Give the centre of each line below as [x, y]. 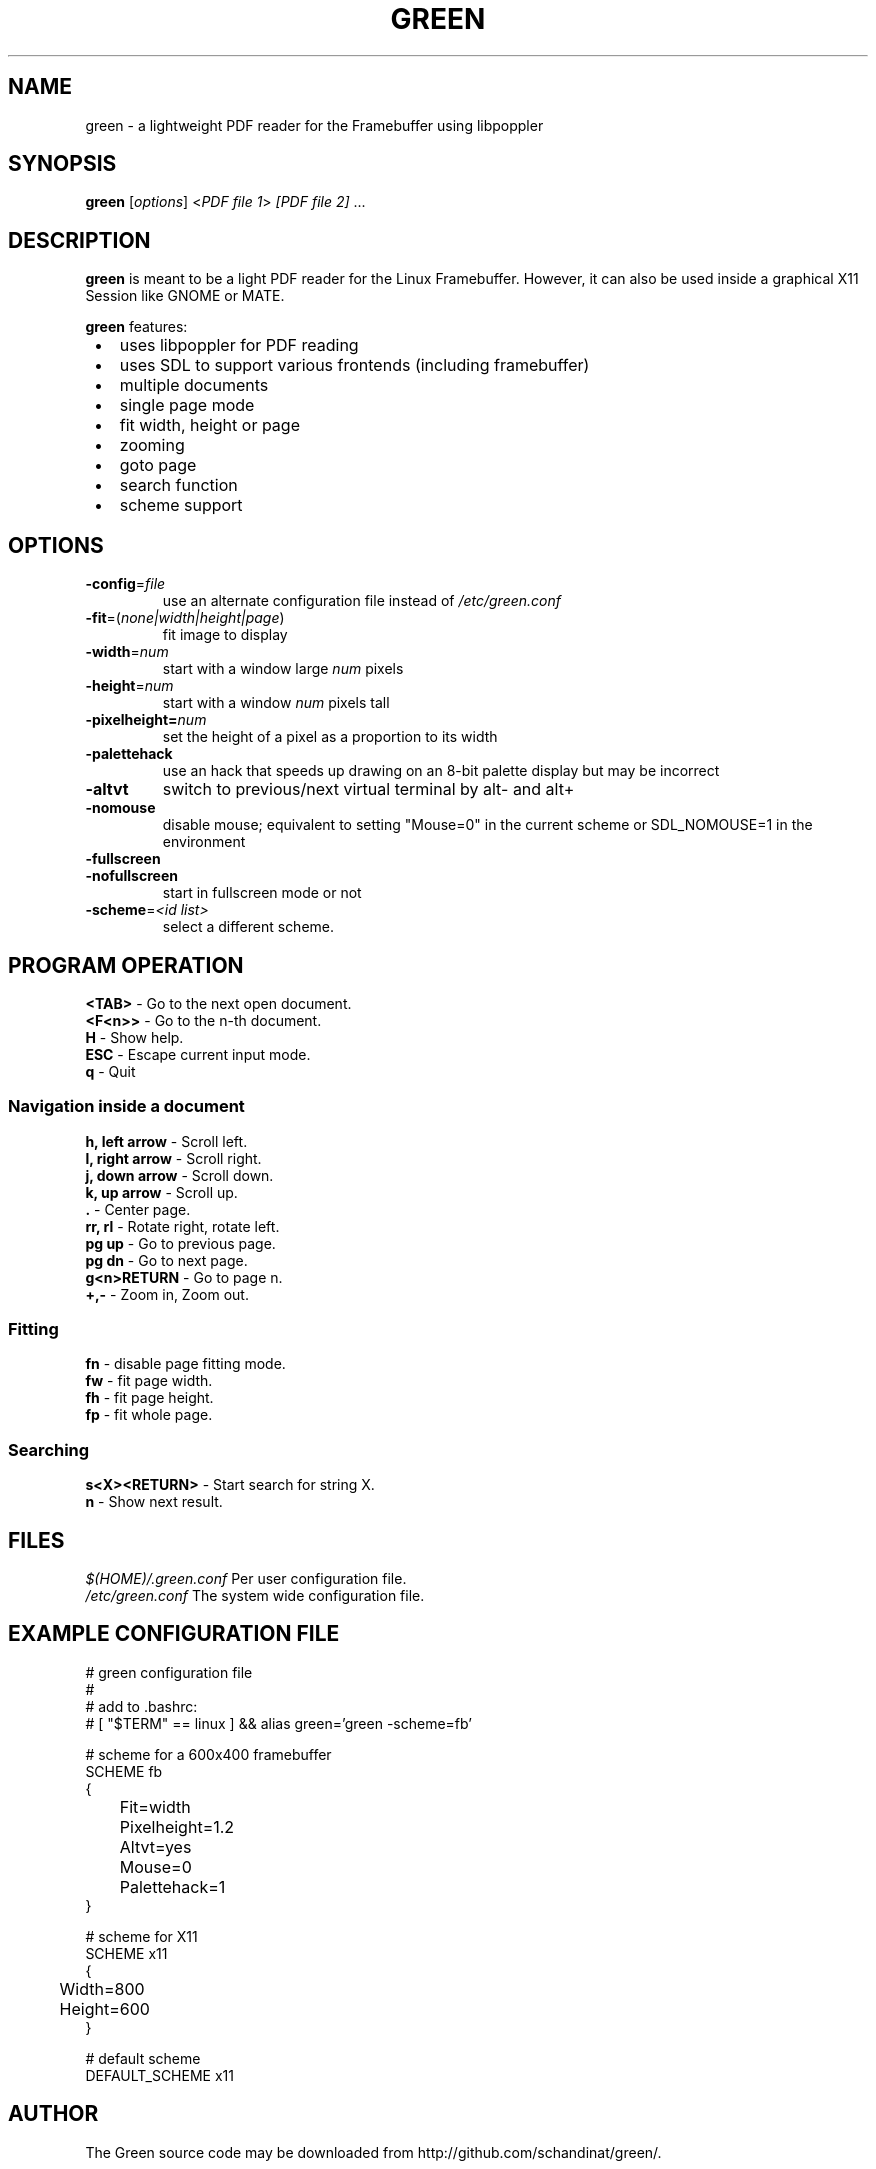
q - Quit [110, 1071]
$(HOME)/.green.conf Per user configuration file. [246, 1579]
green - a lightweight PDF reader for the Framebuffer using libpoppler [314, 125]
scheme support [181, 505]
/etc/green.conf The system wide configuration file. [255, 1596]
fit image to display [225, 635]
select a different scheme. [248, 927]
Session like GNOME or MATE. [185, 296]
